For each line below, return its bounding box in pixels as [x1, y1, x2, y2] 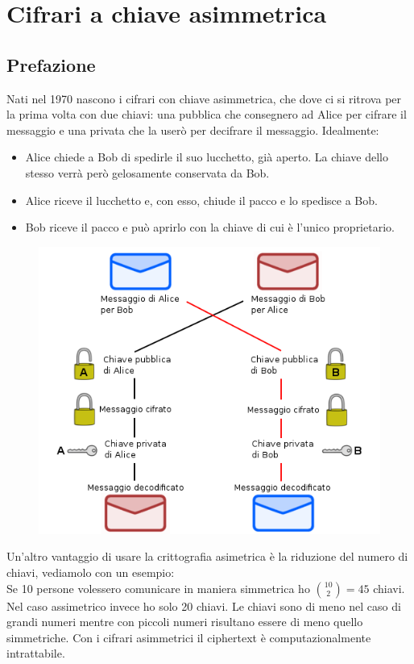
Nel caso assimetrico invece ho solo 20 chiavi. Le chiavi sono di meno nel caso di [6, 597, 401, 614]
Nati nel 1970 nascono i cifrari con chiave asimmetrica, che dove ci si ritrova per [6, 90, 402, 106]
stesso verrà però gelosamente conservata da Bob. [25, 164, 270, 181]
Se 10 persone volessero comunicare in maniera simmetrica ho [6, 579, 310, 596]
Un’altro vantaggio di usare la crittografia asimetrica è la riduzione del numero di [6, 548, 408, 565]
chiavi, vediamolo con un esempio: [6, 563, 175, 580]
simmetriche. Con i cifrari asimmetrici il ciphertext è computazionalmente [6, 629, 371, 645]
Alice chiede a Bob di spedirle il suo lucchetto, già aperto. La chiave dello [25, 148, 388, 165]
